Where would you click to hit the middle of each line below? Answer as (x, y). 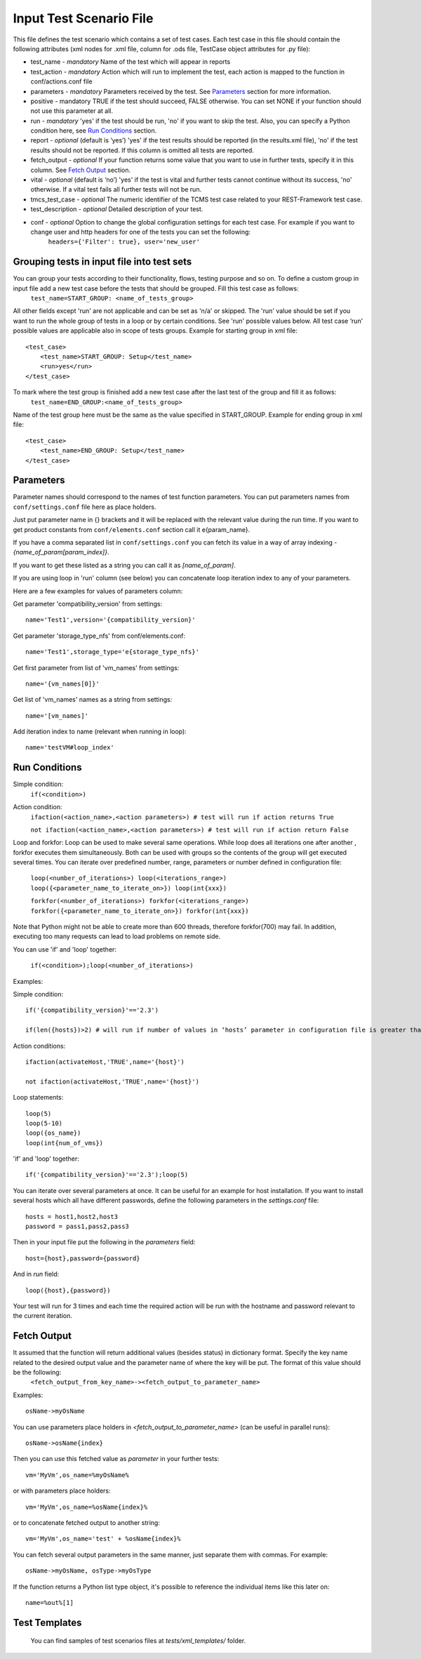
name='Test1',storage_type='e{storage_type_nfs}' (113, 652)
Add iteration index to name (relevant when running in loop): (100, 732)
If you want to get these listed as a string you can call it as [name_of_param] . (125, 565)
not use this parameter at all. (72, 111)
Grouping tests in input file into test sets (102, 262)
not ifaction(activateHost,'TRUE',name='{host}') (113, 1081)
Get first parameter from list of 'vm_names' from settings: (96, 667)
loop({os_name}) (53, 1133)
